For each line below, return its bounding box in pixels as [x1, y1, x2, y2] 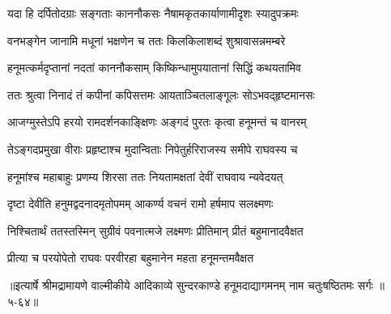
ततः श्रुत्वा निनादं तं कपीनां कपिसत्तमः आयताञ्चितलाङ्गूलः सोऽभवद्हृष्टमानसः [7, 86, 315, 103]
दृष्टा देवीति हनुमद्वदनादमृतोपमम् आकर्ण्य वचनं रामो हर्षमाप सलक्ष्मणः [7, 195, 274, 212]
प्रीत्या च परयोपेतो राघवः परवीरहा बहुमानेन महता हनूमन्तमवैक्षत [7, 249, 254, 266]
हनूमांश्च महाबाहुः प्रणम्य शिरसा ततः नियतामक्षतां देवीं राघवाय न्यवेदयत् [7, 168, 283, 185]
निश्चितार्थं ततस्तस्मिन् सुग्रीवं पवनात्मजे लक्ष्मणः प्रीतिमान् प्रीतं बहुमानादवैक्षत [7, 222, 304, 239]
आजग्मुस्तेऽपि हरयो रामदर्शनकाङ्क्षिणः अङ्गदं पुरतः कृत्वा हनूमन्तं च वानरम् [7, 113, 307, 130]
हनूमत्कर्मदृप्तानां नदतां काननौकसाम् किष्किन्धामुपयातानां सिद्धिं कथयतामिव [7, 59, 301, 76]
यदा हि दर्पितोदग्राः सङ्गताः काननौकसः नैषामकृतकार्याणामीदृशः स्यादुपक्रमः [7, 5, 299, 21]
